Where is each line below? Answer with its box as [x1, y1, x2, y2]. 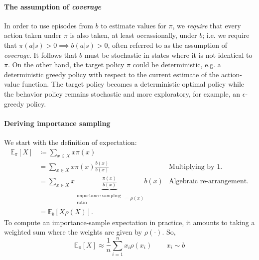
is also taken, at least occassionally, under [70, 30, 197, 40]
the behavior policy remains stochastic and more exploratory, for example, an [4, 88, 241, 99]
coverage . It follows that [4, 49, 77, 60]
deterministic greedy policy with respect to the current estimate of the [4, 69, 219, 79]
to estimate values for [101, 20, 166, 30]
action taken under [4, 30, 62, 40]
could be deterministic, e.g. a [132, 59, 221, 70]
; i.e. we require [202, 30, 250, 40]
